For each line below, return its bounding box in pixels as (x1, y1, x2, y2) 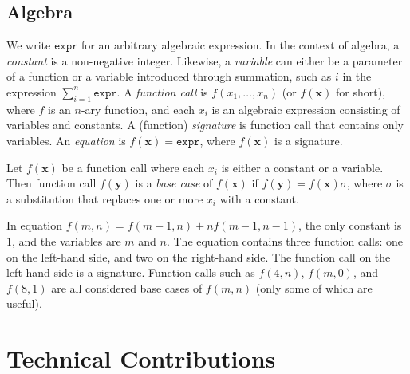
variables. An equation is (6, 132, 126, 148)
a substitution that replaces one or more (6, 190, 203, 207)
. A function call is (116, 83, 208, 100)
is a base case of (135, 175, 213, 191)
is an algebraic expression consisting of (211, 100, 400, 117)
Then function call (6, 175, 97, 191)
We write (6, 37, 51, 53)
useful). (6, 295, 42, 312)
